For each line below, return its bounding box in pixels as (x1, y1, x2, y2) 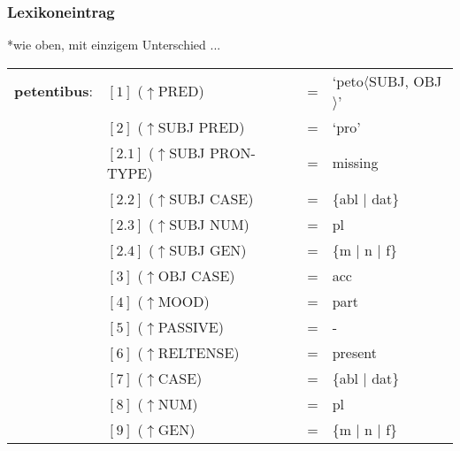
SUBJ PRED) (157, 116, 245, 137)
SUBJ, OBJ (369, 70, 442, 91)
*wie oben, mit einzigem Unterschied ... (7, 35, 221, 54)
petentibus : (14, 80, 93, 102)
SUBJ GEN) (169, 239, 247, 260)
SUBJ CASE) (169, 187, 254, 209)
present (332, 341, 378, 363)
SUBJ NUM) (169, 213, 249, 234)
